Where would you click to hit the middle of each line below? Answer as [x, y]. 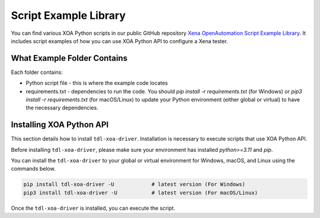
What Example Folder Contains [69, 58]
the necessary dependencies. [62, 108]
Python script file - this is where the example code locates [97, 83]
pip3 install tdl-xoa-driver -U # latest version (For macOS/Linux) [140, 193]
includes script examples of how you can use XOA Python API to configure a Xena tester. [119, 41]
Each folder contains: [37, 72]
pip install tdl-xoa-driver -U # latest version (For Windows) [135, 184]
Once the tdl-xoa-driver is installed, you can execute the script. [93, 208]
